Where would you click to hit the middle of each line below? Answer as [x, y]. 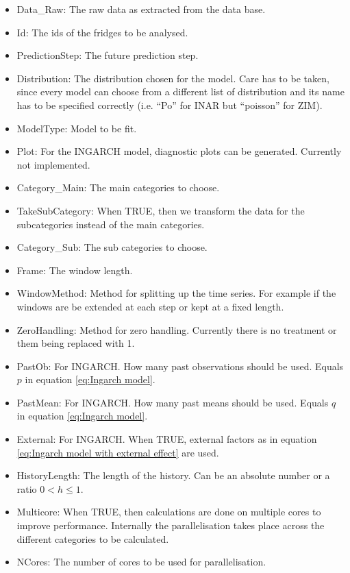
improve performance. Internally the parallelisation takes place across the [171, 525]
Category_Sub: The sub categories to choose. [112, 247]
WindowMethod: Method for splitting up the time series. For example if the [176, 293]
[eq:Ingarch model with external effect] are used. [118, 452]
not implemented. [53, 164]
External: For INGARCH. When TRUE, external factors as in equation [167, 439]
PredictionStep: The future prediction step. [108, 55]
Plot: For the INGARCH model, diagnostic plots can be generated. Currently [179, 151]
